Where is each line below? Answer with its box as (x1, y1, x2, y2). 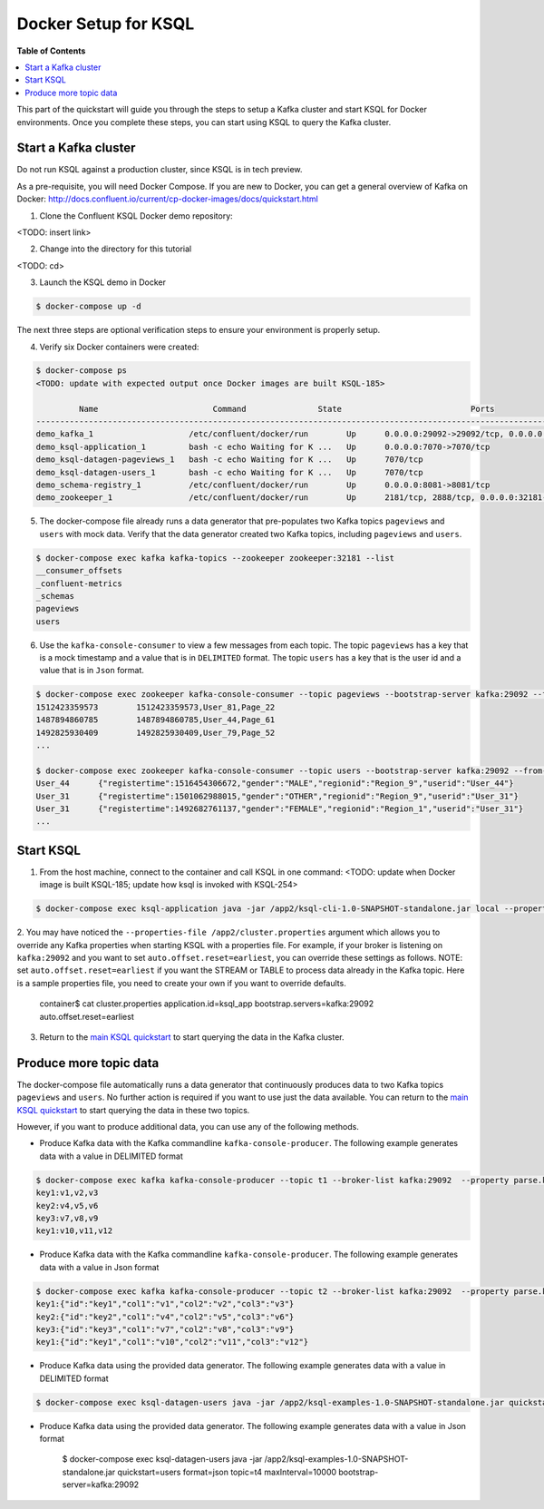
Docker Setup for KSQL (16, 14, 195, 34)
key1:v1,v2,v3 (35, 1188, 99, 1198)
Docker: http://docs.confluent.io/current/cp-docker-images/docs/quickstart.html (16, 193, 319, 204)
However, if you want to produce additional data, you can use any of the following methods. (16, 1122, 360, 1132)
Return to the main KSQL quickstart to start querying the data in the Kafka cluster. (39, 1031, 345, 1043)
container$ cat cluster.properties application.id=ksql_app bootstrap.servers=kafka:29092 (39, 998, 374, 1009)
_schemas (35, 591, 75, 601)
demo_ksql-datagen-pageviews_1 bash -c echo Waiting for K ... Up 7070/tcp (35, 455, 423, 465)
